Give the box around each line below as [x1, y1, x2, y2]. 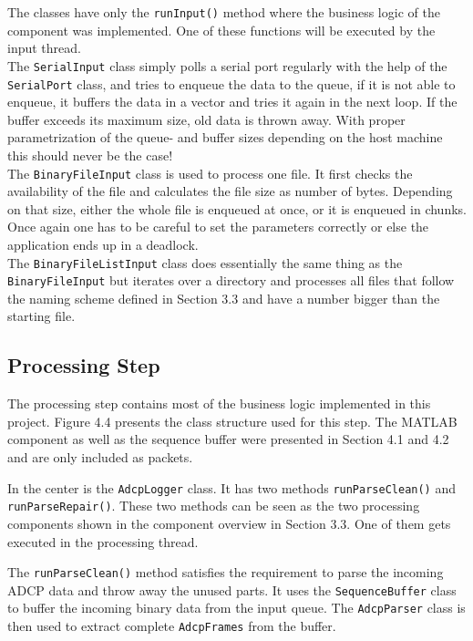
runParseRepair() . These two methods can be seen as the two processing [7, 496, 420, 515]
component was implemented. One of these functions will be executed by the [7, 20, 436, 39]
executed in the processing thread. [7, 532, 199, 551]
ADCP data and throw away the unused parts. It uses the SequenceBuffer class [7, 580, 457, 599]
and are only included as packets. [7, 448, 193, 467]
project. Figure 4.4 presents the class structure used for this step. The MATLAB [7, 411, 458, 430]
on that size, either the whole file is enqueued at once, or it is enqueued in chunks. [7, 199, 467, 218]
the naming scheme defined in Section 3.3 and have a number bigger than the [7, 288, 440, 307]
